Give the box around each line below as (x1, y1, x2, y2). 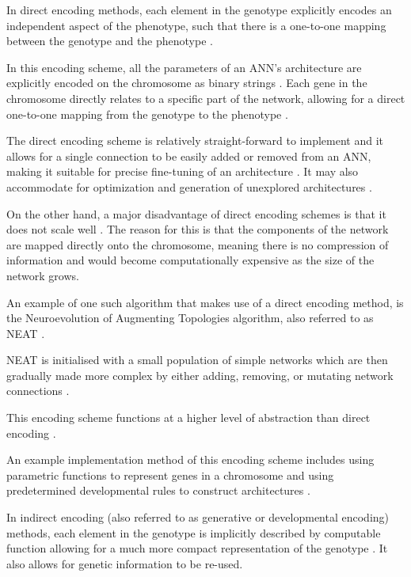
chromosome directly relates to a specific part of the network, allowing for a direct (6, 89, 405, 106)
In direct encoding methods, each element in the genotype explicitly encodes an (6, 2, 392, 17)
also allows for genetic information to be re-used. (6, 555, 243, 571)
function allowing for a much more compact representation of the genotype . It (6, 540, 388, 556)
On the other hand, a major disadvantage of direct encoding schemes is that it (6, 205, 386, 222)
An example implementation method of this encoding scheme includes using (6, 451, 375, 468)
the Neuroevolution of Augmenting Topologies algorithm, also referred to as (6, 309, 374, 326)
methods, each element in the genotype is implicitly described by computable (6, 524, 381, 541)
